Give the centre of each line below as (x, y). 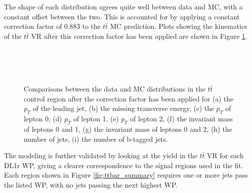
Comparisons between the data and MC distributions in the (115, 89)
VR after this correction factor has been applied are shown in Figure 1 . (139, 36)
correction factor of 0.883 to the (52, 26)
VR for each (225, 155)
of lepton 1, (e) (96, 119)
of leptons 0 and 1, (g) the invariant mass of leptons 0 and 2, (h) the (128, 129)
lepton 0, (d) (43, 119)
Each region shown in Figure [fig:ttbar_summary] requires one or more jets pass (126, 175)
